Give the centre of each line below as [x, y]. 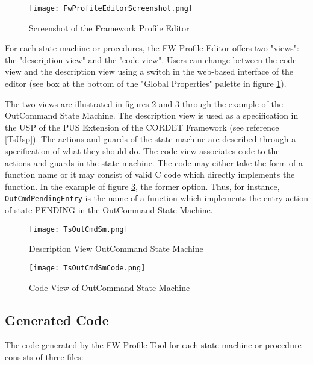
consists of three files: [44, 356]
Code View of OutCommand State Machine [110, 287]
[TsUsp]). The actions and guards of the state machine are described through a [150, 139]
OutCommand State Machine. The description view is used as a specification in [152, 115]
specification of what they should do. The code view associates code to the [142, 151]
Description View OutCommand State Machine [116, 248]
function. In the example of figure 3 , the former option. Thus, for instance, [142, 186]
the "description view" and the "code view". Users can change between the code [151, 59]
